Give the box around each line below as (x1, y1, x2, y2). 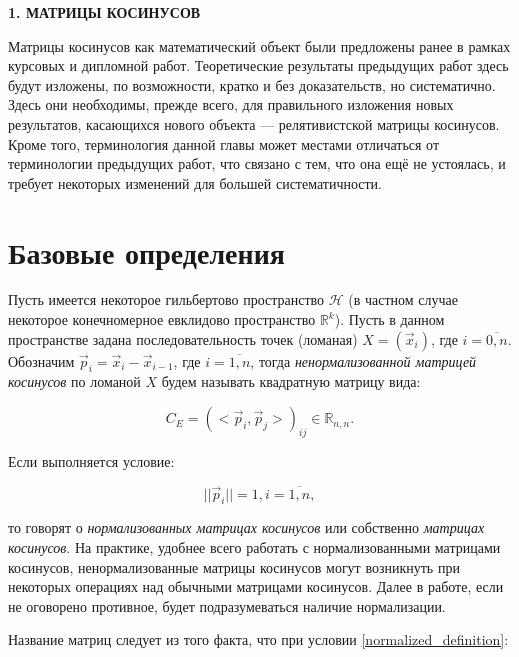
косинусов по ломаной (8, 371, 141, 392)
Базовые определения (8, 231, 285, 272)
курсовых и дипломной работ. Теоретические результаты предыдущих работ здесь (8, 55, 509, 76)
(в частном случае (348, 289, 459, 310)
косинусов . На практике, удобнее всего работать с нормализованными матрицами (8, 537, 501, 558)
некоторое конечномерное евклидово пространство (8, 309, 316, 330)
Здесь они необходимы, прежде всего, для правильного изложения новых (8, 94, 454, 115)
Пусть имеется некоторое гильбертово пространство (8, 289, 325, 310)
